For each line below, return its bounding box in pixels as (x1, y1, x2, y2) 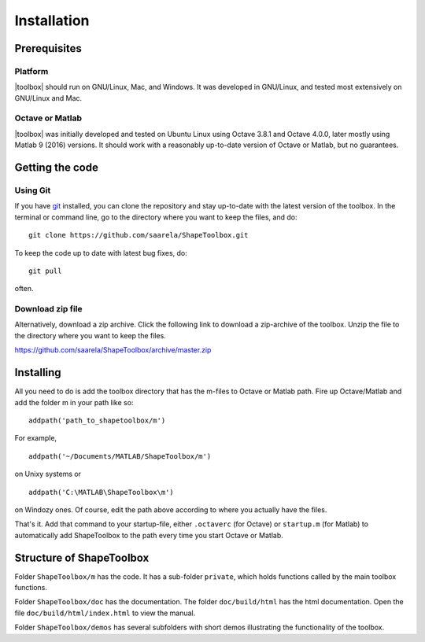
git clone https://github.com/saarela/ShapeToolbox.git (28, 231, 249, 240)
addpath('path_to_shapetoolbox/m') (28, 415, 166, 425)
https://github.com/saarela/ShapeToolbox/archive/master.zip (14, 345, 212, 355)
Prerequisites (14, 42, 82, 55)
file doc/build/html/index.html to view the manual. (14, 608, 196, 618)
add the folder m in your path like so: (14, 397, 134, 407)
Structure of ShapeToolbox (14, 551, 150, 564)
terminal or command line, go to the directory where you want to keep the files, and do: (14, 212, 297, 222)
